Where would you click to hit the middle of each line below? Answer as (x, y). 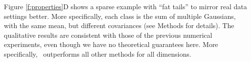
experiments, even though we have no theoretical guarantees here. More (111, 44)
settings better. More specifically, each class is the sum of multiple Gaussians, (120, 16)
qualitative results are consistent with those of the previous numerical (108, 35)
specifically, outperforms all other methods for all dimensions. (98, 54)
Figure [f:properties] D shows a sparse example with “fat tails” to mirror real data (125, 6)
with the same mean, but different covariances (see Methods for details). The (119, 25)
